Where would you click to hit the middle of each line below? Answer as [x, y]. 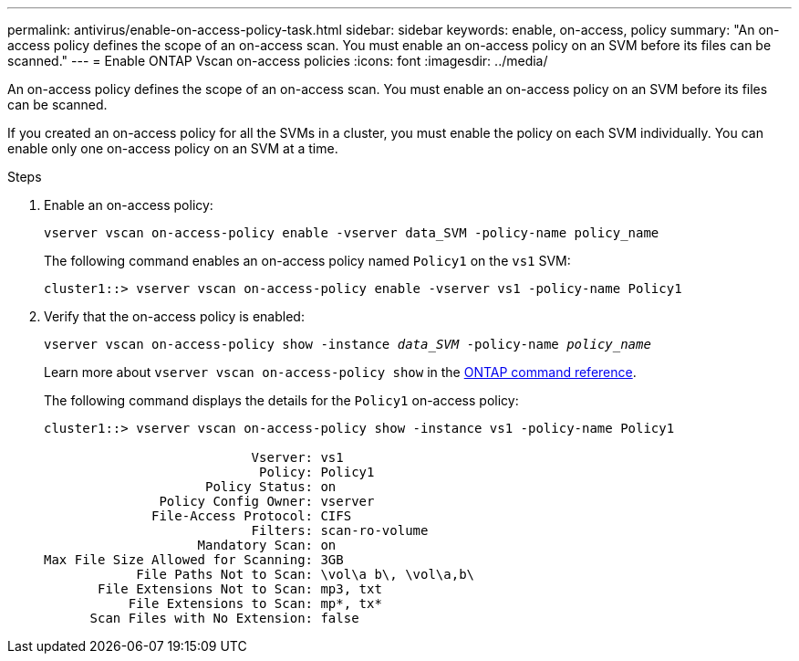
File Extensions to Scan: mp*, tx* [255, 603]
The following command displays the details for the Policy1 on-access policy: [281, 400]
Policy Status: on [271, 487]
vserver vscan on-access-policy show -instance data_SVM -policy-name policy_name [348, 344]
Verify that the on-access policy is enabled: [174, 316]
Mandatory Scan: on [267, 545]
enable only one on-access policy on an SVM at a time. [173, 148]
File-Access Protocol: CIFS [252, 516]
